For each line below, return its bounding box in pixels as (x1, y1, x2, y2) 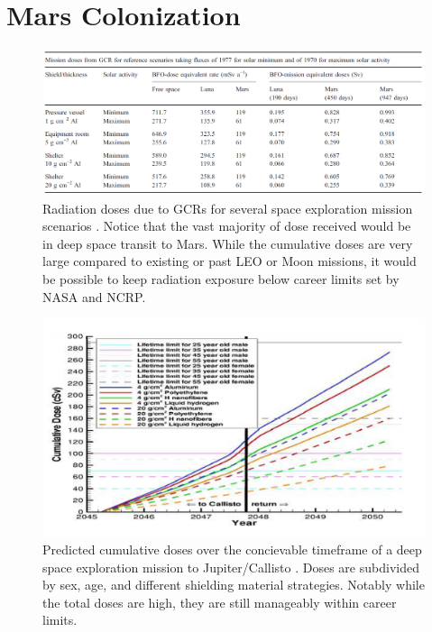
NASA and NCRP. (42, 287, 146, 306)
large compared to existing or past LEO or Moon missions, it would (42, 252, 417, 270)
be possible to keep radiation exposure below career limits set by (42, 269, 400, 288)
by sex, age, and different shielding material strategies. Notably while (42, 575, 425, 594)
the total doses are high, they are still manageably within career (42, 592, 397, 611)
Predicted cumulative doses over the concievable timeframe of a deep (42, 539, 422, 558)
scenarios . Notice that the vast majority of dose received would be (42, 216, 411, 235)
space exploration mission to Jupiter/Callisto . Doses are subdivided (42, 557, 419, 576)
